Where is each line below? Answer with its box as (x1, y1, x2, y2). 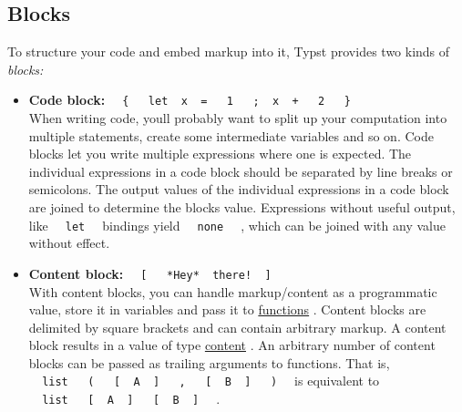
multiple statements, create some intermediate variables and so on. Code (28, 126, 434, 145)
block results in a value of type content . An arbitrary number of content (28, 335, 436, 355)
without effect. (28, 233, 110, 252)
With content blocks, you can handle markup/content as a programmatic (28, 282, 437, 301)
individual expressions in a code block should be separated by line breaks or (28, 161, 453, 180)
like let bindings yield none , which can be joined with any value (28, 215, 446, 234)
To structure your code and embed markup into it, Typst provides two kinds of (7, 42, 450, 61)
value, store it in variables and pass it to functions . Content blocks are (28, 300, 426, 319)
